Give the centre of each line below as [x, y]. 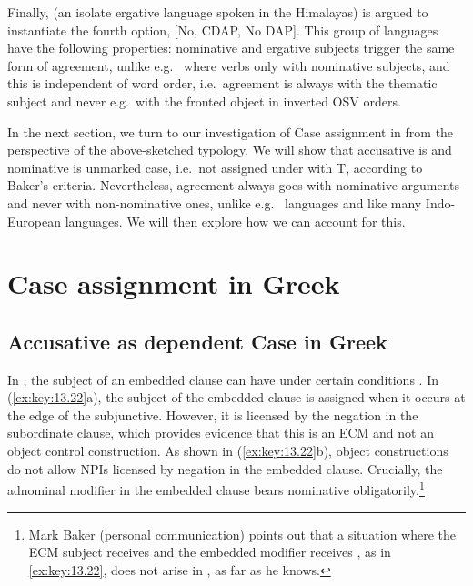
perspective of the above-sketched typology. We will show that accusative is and [230, 150]
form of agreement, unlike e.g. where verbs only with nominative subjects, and [229, 65]
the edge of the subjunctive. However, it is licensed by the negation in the [213, 414]
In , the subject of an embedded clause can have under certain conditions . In [223, 379]
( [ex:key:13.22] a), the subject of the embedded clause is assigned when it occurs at [236, 397]
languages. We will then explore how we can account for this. [235, 221]
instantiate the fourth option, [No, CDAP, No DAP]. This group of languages [223, 30]
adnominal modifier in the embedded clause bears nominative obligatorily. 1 [216, 488]
